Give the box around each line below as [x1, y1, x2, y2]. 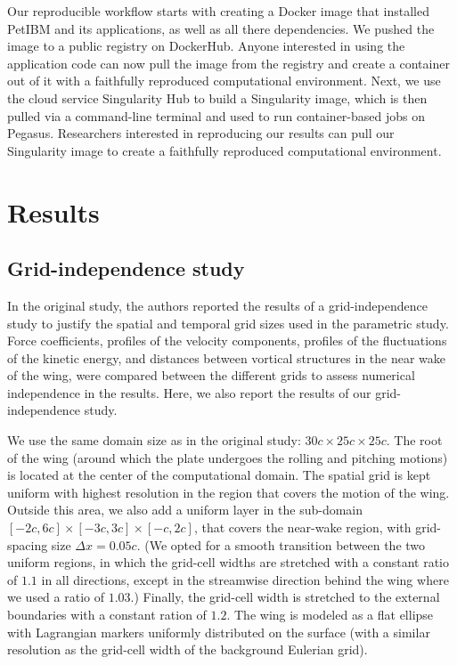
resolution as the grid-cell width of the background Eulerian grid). [7, 640, 368, 659]
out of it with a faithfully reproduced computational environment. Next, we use [7, 71, 441, 90]
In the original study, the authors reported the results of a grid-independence [7, 296, 428, 314]
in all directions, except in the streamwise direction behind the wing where [41, 570, 449, 588]
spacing [7, 535, 48, 554]
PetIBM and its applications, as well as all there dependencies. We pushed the [7, 19, 435, 37]
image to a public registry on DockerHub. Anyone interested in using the [7, 36, 405, 55]
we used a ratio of [7, 588, 104, 606]
